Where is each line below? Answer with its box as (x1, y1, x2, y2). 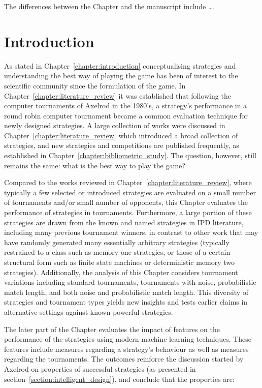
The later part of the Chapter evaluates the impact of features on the (4, 323, 220, 334)
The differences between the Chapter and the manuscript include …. (4, 1, 215, 11)
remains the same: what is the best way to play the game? (4, 160, 185, 170)
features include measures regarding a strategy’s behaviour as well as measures (4, 343, 249, 354)
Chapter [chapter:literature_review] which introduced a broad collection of (4, 130, 238, 140)
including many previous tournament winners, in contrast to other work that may (4, 227, 258, 237)
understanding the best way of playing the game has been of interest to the (4, 70, 238, 81)
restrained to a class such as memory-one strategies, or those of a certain (4, 247, 231, 257)
